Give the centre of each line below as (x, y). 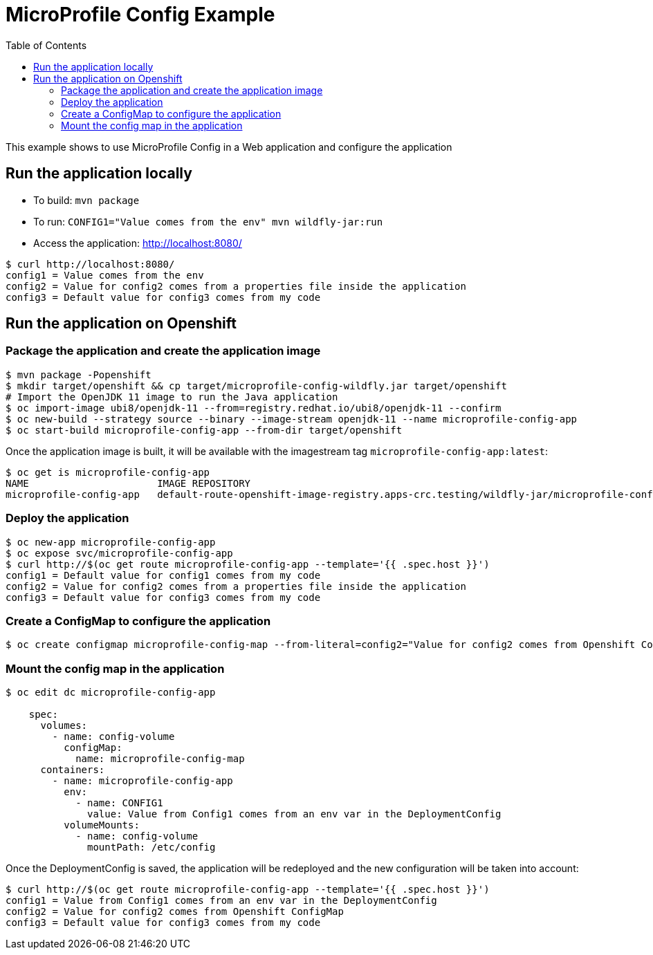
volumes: (64, 726)
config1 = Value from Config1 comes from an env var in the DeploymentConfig (221, 901)
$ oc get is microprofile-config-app (108, 472)
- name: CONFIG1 (119, 803)
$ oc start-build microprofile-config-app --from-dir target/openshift (204, 430)
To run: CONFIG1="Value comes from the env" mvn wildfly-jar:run (208, 221)
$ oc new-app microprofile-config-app (111, 542)
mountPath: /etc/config (151, 847)
